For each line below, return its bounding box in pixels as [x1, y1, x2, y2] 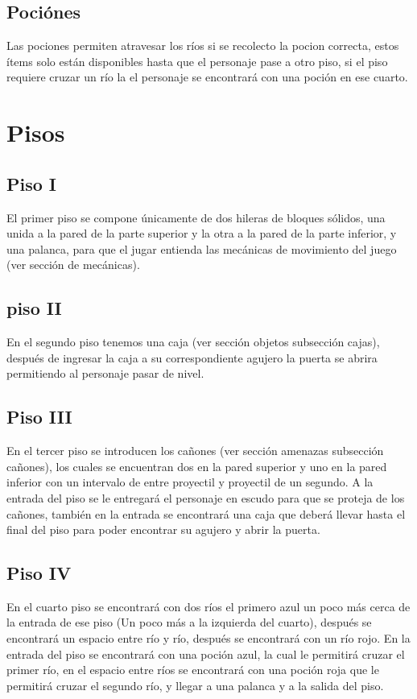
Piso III [6, 404, 72, 429]
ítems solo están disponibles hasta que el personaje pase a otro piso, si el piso [6, 52, 388, 69]
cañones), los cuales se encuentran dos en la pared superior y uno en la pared [6, 457, 387, 474]
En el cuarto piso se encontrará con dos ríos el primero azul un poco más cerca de [6, 598, 411, 614]
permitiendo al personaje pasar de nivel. [6, 365, 204, 382]
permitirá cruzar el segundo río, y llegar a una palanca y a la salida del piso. [6, 676, 384, 693]
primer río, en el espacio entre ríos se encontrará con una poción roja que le [6, 661, 379, 678]
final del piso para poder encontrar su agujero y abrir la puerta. [6, 521, 320, 538]
